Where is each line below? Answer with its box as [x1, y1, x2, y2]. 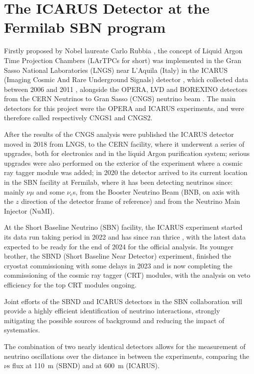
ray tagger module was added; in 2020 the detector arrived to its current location [4, 167, 248, 177]
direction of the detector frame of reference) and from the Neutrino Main [21, 196, 240, 206]
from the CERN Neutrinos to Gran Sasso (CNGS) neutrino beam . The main [4, 93, 236, 104]
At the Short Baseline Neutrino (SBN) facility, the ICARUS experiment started [4, 222, 243, 232]
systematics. [4, 325, 40, 335]
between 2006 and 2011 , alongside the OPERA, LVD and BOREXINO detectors [4, 84, 248, 94]
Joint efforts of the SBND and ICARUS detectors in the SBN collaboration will [4, 296, 242, 306]
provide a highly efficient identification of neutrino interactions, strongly [4, 306, 220, 316]
